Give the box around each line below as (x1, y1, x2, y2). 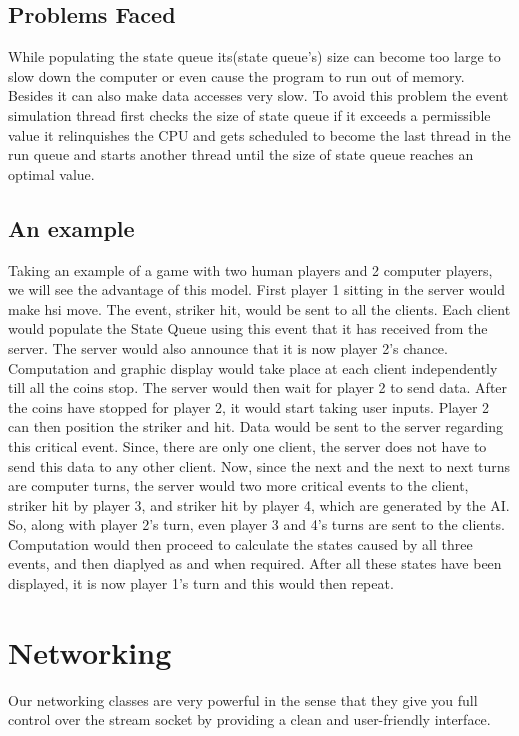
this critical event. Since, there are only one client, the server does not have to (8, 435, 487, 456)
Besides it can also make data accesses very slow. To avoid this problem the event (8, 85, 509, 106)
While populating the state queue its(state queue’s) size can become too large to (8, 46, 501, 67)
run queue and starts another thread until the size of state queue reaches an (8, 144, 474, 165)
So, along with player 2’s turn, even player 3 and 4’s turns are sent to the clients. (8, 514, 505, 535)
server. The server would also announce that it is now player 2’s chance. (8, 337, 448, 358)
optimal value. (8, 163, 95, 184)
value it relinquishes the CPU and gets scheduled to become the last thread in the (8, 124, 511, 145)
